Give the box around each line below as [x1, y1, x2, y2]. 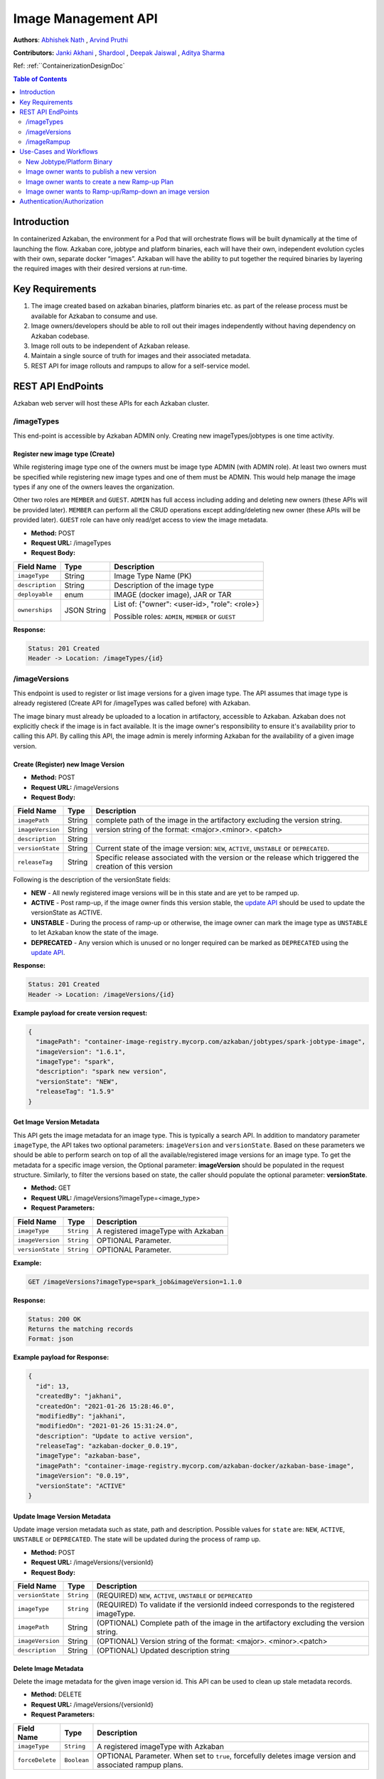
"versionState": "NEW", [36, 1077, 119, 1085]
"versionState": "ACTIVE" [36, 1482, 126, 1490]
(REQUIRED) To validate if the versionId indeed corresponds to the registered [96, 1600, 355, 1610]
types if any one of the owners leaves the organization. [13, 482, 175, 491]
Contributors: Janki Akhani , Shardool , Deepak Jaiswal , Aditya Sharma [13, 48, 225, 57]
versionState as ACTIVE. [31, 908, 103, 917]
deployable [17, 591, 53, 598]
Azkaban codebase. [31, 332, 90, 340]
